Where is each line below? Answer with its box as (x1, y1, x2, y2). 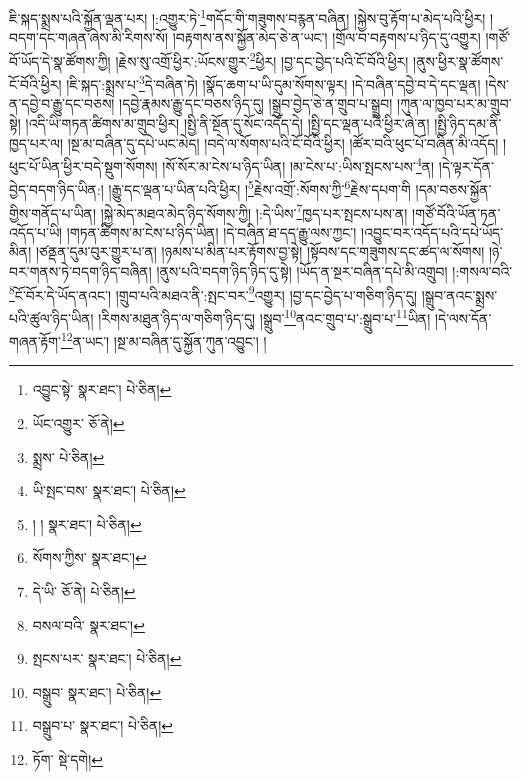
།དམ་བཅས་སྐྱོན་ (415, 179, 492, 200)
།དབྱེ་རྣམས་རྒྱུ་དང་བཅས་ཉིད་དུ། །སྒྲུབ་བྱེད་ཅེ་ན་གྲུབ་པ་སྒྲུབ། (119, 93, 393, 114)
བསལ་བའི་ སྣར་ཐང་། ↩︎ (32, 614, 145, 635)
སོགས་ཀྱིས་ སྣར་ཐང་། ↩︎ (32, 547, 147, 568)
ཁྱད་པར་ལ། (9, 132, 64, 153)
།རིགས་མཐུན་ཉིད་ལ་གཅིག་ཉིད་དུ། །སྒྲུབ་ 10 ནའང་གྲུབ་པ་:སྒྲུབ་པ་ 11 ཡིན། (98, 304, 431, 328)
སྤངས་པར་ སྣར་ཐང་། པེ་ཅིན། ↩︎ (32, 648, 182, 669)
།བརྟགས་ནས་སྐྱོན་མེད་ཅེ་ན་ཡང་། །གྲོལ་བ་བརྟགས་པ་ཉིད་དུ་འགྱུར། (172, 27, 481, 48)
